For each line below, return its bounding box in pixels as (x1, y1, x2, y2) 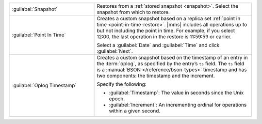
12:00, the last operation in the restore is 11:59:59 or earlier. (97, 33, 232, 40)
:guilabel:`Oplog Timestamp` (12, 82, 77, 89)
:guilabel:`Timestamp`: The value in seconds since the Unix (109, 90, 244, 96)
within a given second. (109, 108, 161, 114)
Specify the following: (97, 81, 147, 87)
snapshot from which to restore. (97, 9, 170, 15)
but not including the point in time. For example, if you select (97, 27, 235, 34)
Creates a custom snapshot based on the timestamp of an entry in (97, 54, 248, 61)
